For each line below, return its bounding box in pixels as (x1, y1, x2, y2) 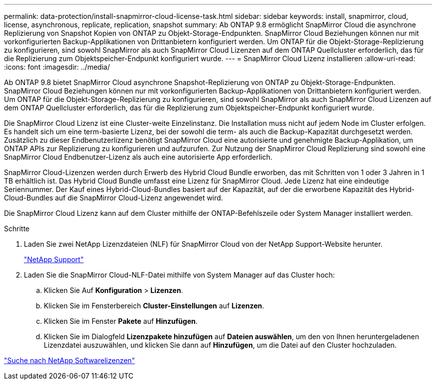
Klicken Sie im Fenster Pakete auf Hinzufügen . (44, 317, 198, 325)
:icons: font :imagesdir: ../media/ (4, 63, 110, 71)
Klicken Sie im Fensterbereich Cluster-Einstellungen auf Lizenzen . (44, 301, 264, 310)
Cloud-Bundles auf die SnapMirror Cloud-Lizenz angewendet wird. (4, 193, 223, 202)
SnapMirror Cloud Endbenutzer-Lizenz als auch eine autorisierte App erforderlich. (4, 153, 273, 161)
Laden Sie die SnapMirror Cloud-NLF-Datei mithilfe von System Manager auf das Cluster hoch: (24, 271, 335, 279)
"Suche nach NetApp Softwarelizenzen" (4, 356, 135, 365)
